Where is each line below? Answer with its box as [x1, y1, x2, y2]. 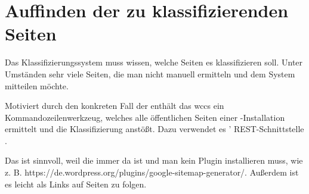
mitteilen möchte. [5, 79, 69, 92]
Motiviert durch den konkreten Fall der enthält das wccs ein [5, 99, 224, 112]
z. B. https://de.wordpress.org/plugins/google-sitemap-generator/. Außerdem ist [5, 166, 299, 179]
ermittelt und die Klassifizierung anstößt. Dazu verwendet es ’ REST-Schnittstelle [5, 123, 304, 135]
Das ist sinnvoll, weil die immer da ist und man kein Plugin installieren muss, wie [5, 154, 303, 167]
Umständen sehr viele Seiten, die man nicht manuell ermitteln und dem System [5, 67, 295, 80]
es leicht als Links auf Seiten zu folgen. [5, 177, 147, 190]
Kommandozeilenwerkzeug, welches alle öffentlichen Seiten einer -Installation [5, 111, 285, 123]
